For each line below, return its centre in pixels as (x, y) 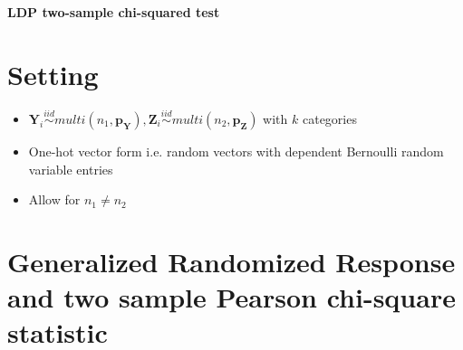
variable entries (71, 169)
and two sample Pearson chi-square (231, 297)
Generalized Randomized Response (231, 261)
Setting (53, 74)
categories (329, 118)
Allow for (54, 199)
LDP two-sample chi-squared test (114, 12)
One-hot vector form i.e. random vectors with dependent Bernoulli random (236, 151)
